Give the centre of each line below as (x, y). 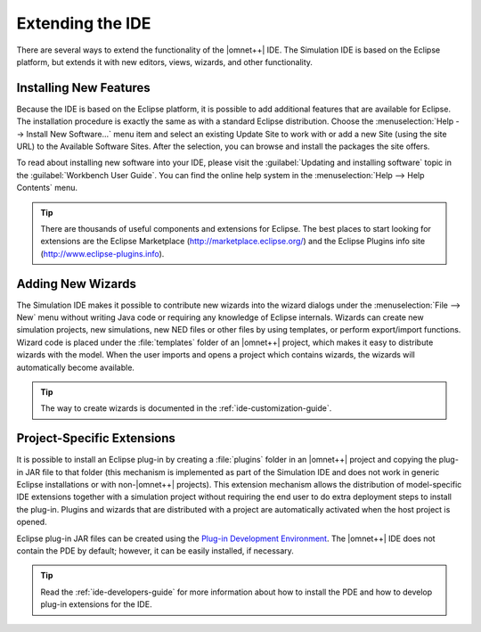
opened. (32, 522)
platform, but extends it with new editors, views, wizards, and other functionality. (165, 62)
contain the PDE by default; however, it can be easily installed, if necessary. (155, 551)
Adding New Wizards (77, 284)
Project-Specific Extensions (96, 438)
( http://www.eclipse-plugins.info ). (102, 253)
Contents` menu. (47, 188)
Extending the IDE (84, 23)
